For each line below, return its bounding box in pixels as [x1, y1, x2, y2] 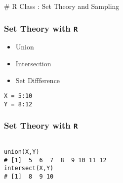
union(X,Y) [4, 148, 40, 155]
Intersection [15, 58, 51, 68]
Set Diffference [15, 75, 60, 85]
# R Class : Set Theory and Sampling [4, 1, 120, 11]
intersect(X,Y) [4, 165, 54, 172]
